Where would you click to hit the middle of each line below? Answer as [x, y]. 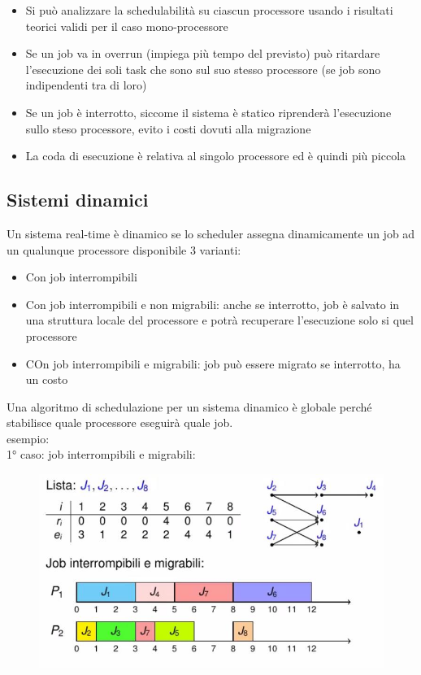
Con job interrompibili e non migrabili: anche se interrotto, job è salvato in [213, 304]
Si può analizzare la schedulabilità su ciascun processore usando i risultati [209, 10]
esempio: [28, 438]
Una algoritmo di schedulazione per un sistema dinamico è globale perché [189, 406]
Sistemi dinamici [78, 200]
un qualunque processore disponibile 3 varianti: [124, 249]
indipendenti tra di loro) [86, 85]
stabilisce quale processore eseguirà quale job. [120, 422]
